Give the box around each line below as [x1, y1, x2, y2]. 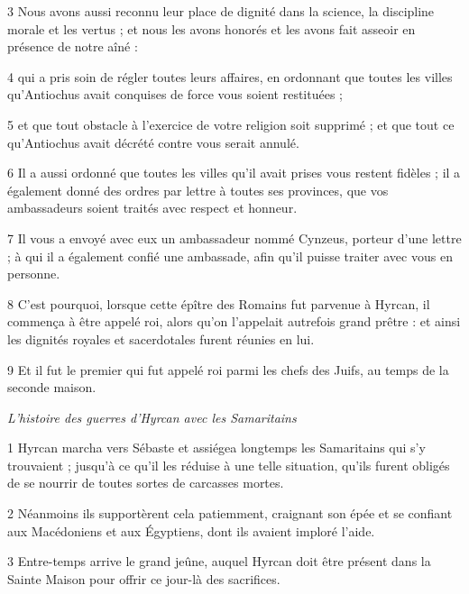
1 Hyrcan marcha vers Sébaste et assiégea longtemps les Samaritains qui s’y [7, 438, 426, 457]
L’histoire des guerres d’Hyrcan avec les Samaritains [7, 407, 297, 426]
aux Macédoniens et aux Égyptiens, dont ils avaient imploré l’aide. [7, 521, 375, 540]
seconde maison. [7, 378, 97, 397]
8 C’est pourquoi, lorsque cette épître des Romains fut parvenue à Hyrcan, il [7, 294, 430, 313]
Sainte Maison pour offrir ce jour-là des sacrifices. [7, 569, 280, 588]
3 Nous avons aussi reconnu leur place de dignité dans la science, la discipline [7, 2, 435, 20]
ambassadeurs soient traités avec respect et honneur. [7, 198, 298, 217]
